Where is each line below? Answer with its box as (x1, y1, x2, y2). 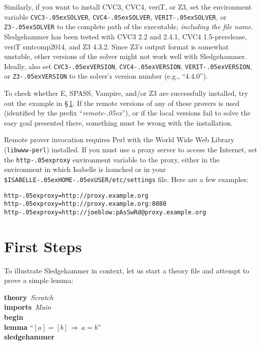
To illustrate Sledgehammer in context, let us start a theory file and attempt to (4, 265, 249, 275)
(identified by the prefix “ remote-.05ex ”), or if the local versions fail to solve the (4, 107, 251, 118)
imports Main (4, 302, 51, 312)
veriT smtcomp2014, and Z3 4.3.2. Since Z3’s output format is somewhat (4, 41, 229, 51)
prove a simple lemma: (4, 275, 74, 285)
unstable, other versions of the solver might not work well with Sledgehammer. (4, 51, 247, 62)
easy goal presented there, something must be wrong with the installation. (4, 117, 233, 128)
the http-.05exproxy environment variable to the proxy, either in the (4, 154, 220, 164)
